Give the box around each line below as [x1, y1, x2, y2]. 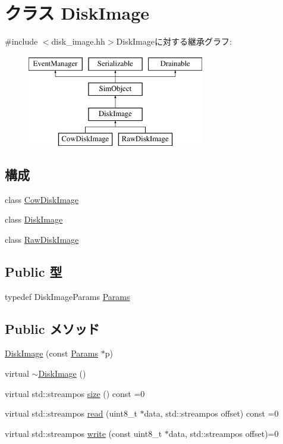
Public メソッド [5, 319, 100, 337]
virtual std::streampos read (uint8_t [5, 407, 137, 420]
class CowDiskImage [5, 193, 79, 205]
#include [5, 35, 38, 48]
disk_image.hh [51, 35, 105, 48]
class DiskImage [5, 213, 63, 226]
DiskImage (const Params [5, 347, 98, 359]
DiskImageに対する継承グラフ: [116, 35, 232, 48]
